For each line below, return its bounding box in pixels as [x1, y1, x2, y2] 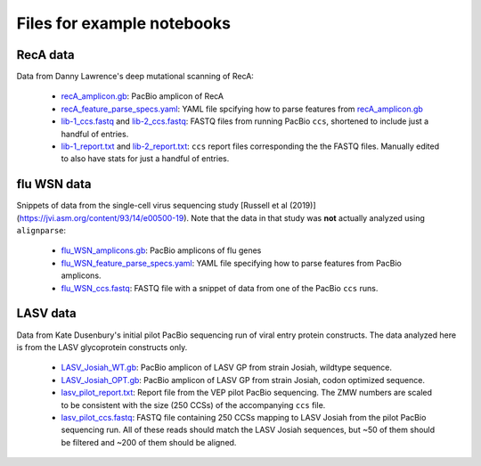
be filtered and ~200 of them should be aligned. [61, 437, 237, 447]
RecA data [16, 47, 75, 62]
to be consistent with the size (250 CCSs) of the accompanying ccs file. [61, 399, 326, 410]
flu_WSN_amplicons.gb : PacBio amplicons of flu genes [61, 245, 262, 256]
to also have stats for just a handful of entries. [61, 153, 230, 164]
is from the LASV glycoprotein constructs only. [16, 341, 188, 352]
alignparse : [16, 225, 67, 236]
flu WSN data [16, 176, 92, 192]
